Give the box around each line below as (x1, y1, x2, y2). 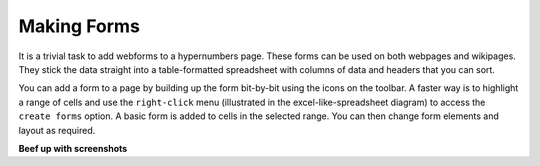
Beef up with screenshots (18, 142, 128, 154)
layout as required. (18, 124, 96, 136)
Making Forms (18, 15, 140, 37)
